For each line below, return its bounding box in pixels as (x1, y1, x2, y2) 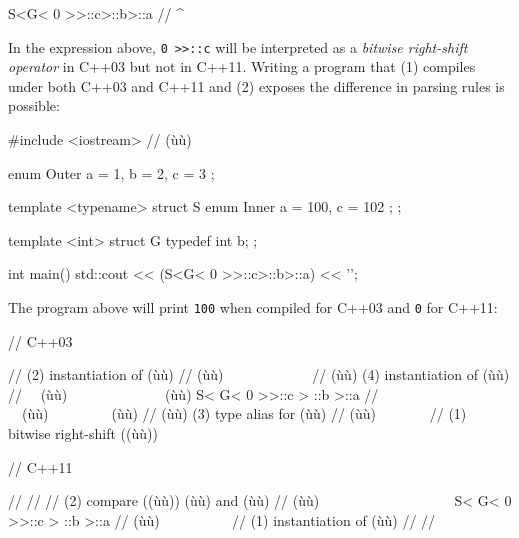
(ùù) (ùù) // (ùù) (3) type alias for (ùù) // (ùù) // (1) (21, 403, 467, 424)
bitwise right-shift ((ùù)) (8, 423, 158, 444)
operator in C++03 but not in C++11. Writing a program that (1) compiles (8, 56, 476, 77)
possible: (8, 95, 60, 116)
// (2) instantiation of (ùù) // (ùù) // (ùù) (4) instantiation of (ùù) (8, 364, 510, 385)
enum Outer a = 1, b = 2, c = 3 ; (8, 162, 215, 183)
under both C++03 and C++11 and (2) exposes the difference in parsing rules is (8, 75, 505, 96)
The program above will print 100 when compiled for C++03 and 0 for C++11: (8, 297, 498, 317)
